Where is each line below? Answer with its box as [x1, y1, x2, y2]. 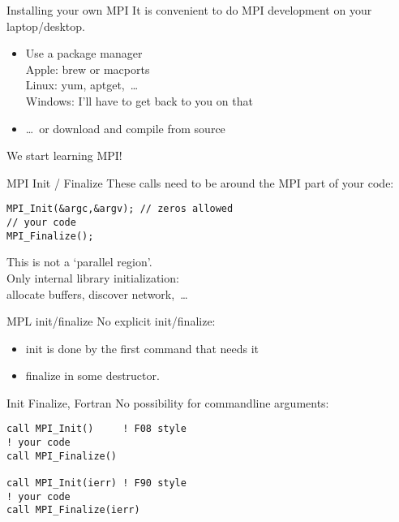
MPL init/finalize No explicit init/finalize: [6, 313, 216, 330]
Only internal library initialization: [6, 269, 179, 286]
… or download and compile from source [25, 119, 225, 136]
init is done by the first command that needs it [25, 339, 260, 356]
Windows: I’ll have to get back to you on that [25, 92, 253, 109]
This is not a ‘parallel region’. [6, 253, 152, 270]
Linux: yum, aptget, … [25, 76, 139, 93]
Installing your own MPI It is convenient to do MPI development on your [6, 2, 372, 18]
